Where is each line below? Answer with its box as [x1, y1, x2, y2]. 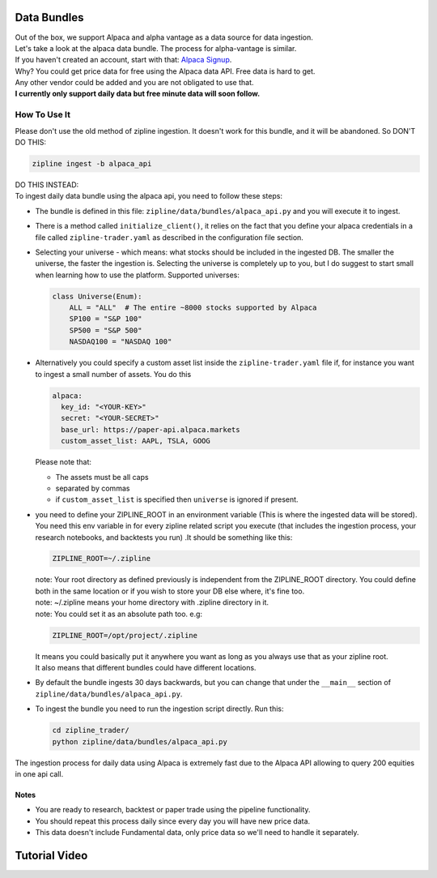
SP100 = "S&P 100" [69, 315, 142, 323]
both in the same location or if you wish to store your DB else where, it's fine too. [35, 586, 305, 596]
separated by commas [55, 483, 130, 493]
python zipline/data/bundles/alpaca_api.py [52, 737, 228, 746]
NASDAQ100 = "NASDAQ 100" [69, 337, 172, 346]
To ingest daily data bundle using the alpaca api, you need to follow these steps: [15, 191, 283, 201]
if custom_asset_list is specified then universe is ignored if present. [55, 495, 299, 504]
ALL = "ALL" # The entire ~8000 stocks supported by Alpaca [69, 303, 317, 312]
